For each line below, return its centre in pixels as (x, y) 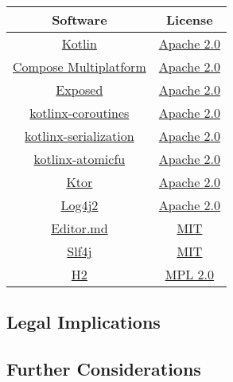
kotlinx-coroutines (80, 113)
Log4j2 (80, 205)
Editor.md (80, 228)
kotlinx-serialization (80, 136)
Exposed (80, 90)
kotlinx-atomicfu (80, 159)
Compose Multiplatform (80, 66)
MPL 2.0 (190, 274)
